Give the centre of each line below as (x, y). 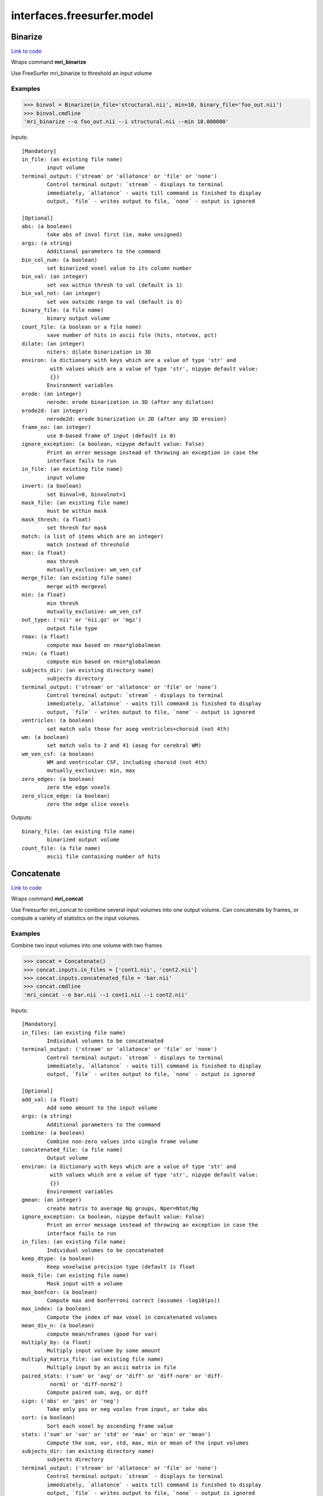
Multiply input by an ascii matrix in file (112, 1368)
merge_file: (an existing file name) (77, 578)
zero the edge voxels (79, 787)
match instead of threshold (88, 544)
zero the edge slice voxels (88, 804)
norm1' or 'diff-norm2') (86, 1384)
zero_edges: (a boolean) (58, 779)
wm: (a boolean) (45, 737)
